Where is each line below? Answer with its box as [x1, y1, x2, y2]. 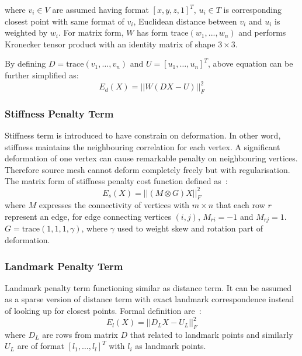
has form [137, 26, 168, 39]
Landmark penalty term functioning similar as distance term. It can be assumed [5, 281, 292, 293]
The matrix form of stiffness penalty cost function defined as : [5, 175, 228, 187]
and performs [238, 26, 286, 39]
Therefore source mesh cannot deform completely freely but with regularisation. [5, 163, 290, 175]
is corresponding [223, 4, 282, 15]
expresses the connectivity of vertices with [39, 199, 190, 211]
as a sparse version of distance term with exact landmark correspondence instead [5, 293, 294, 305]
